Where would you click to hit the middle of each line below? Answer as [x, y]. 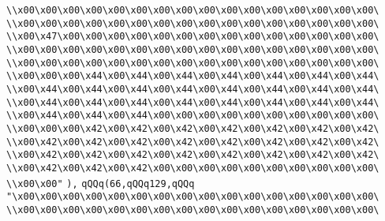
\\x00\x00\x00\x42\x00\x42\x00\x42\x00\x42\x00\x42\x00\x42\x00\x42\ [193, 128]
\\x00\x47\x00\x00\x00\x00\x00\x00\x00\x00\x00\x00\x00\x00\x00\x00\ [193, 37]
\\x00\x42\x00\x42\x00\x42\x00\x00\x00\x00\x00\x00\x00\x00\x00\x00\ [193, 168]
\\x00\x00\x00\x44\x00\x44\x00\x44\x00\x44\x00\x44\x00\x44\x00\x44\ [193, 76]
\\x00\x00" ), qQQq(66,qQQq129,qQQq [101, 184]
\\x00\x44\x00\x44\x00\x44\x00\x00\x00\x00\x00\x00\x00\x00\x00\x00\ [193, 116]
